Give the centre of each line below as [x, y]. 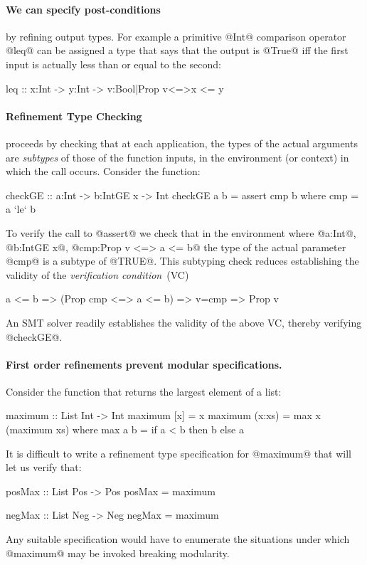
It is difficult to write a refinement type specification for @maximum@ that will [179, 453]
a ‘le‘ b [21, 209]
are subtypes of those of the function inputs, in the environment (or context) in [177, 157]
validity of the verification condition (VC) [97, 274]
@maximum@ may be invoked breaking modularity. [118, 553]
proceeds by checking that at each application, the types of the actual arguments [182, 143]
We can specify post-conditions [83, 9]
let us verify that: [44, 467]
